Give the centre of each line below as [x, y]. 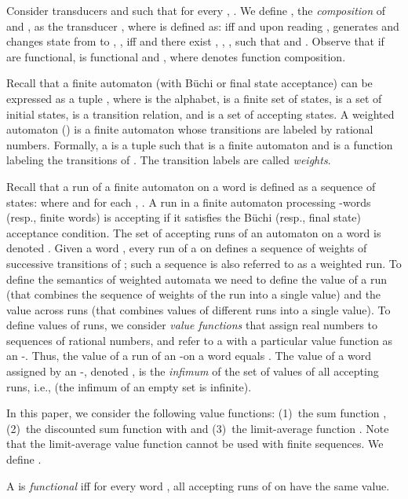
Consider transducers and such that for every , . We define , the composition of [196, 10]
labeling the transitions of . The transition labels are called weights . [169, 160]
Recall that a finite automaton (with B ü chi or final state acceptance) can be [189, 83]
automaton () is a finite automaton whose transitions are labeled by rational [190, 129]
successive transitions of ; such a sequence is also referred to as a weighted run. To [204, 263]
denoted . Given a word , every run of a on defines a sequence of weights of [187, 248]
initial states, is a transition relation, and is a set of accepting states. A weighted [200, 114]
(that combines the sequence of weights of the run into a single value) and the [194, 294]
